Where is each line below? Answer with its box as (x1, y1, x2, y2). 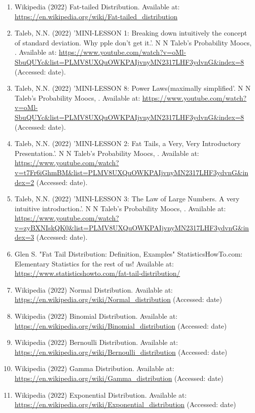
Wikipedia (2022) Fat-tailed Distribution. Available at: (14, 1, 180, 11)
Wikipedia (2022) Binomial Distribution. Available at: (14, 311, 178, 321)
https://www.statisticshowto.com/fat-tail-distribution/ (14, 268, 181, 278)
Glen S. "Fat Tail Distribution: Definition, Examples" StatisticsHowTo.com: (14, 249, 243, 259)
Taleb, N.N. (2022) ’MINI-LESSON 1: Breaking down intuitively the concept (14, 28, 247, 38)
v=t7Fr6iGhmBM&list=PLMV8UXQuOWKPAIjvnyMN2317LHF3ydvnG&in (14, 167, 249, 177)
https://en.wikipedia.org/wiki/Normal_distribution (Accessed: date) (14, 294, 222, 304)
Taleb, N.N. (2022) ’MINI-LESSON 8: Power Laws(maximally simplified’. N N (14, 83, 251, 93)
